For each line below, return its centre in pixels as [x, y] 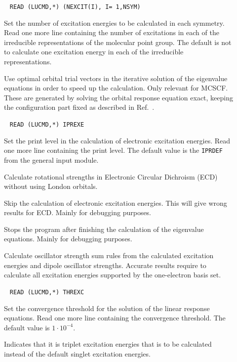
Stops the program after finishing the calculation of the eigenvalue [104, 229]
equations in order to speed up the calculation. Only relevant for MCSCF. [116, 88]
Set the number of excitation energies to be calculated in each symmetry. [114, 23]
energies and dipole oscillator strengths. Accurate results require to [105, 265]
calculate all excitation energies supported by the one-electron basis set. [113, 275]
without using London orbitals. [51, 186]
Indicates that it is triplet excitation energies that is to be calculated [108, 344]
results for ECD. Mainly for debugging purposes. [78, 212]
